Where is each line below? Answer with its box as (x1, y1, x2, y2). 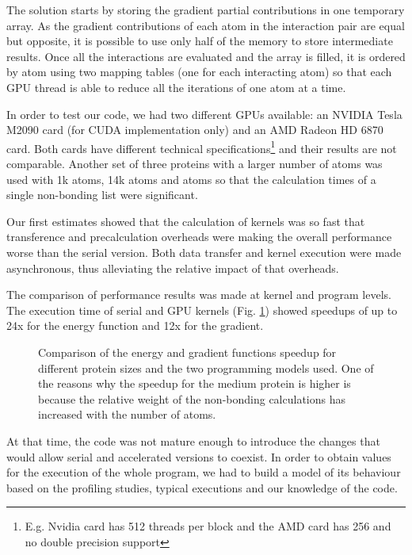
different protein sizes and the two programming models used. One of (38, 359, 374, 376)
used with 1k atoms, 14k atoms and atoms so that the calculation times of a (6, 170, 376, 187)
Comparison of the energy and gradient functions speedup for (38, 343, 337, 360)
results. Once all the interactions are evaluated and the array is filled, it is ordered (6, 48, 406, 64)
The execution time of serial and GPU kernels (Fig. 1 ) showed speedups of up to (6, 301, 398, 318)
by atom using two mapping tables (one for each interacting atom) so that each (6, 63, 392, 80)
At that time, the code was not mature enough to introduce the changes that (6, 432, 380, 449)
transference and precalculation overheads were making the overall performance (6, 228, 392, 245)
